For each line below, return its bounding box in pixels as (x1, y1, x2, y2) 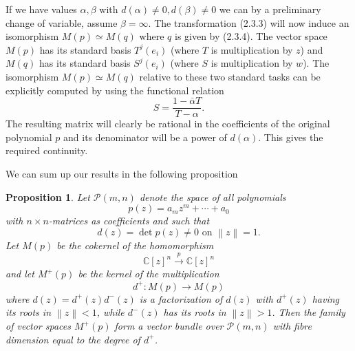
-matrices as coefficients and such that (48, 213, 210, 228)
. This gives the (258, 129, 323, 144)
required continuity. (6, 143, 88, 158)
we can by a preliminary (219, 2, 321, 16)
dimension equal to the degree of (6, 332, 140, 346)
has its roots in (163, 305, 226, 319)
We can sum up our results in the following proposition (6, 167, 238, 180)
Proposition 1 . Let (6, 189, 90, 204)
